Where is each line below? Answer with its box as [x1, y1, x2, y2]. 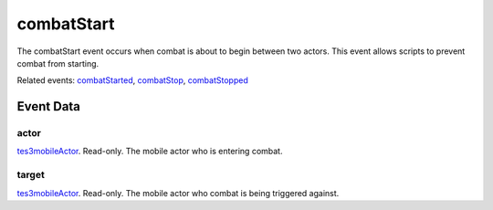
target [16, 169, 45, 182]
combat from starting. [16, 58, 100, 68]
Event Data [16, 99, 81, 114]
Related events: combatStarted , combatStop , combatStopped [16, 75, 248, 86]
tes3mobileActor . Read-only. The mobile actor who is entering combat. [16, 146, 283, 157]
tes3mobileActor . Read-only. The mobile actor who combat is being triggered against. [16, 187, 340, 198]
